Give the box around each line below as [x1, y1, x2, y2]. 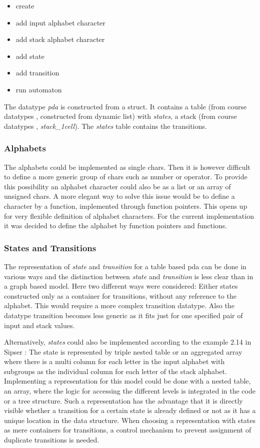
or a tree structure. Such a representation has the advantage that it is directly [4, 395, 243, 406]
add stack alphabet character [15, 34, 105, 44]
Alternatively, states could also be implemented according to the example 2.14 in [4, 337, 251, 347]
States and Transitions [4, 241, 96, 254]
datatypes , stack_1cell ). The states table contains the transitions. [4, 120, 207, 131]
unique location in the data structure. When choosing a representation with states [4, 415, 256, 425]
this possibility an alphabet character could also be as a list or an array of [4, 181, 231, 191]
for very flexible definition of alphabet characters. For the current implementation [4, 210, 254, 221]
